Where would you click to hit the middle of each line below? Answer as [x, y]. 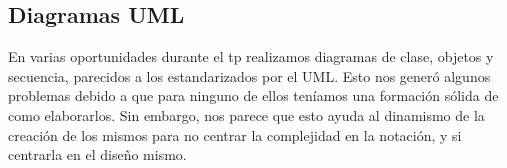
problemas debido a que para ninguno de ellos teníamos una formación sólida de [253, 95]
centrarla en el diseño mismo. [97, 154]
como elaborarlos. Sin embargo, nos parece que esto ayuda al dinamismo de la [246, 114]
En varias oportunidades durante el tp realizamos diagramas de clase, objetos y [251, 56]
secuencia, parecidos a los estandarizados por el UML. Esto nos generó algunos [249, 75]
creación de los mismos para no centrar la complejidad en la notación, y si [235, 134]
